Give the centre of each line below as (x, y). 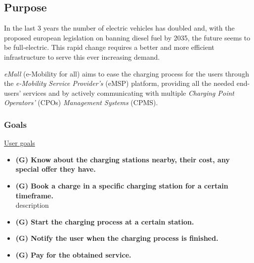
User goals (20, 143)
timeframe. (34, 195)
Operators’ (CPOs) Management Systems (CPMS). (81, 102)
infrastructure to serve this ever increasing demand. (82, 56)
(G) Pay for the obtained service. (73, 254)
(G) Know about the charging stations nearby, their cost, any (123, 159)
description (32, 205)
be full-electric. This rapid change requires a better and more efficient (109, 47)
